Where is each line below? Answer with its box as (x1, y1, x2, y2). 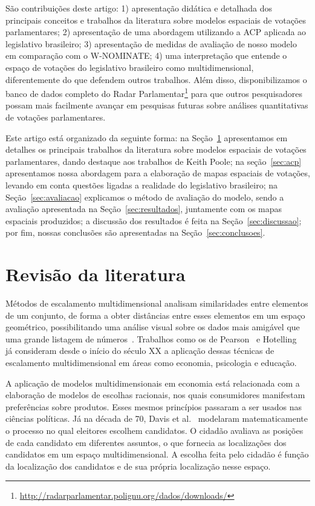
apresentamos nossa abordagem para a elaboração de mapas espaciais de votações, (5, 167, 310, 179)
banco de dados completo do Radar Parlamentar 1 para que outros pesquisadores (5, 85, 303, 99)
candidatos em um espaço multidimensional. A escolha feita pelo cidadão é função (5, 448, 309, 461)
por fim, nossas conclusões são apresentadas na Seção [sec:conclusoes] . (5, 226, 265, 239)
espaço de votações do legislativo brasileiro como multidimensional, (5, 61, 254, 73)
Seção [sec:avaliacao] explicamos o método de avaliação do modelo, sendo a (5, 190, 284, 203)
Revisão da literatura (5, 262, 186, 287)
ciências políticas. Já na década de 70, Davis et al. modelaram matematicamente (5, 412, 308, 425)
